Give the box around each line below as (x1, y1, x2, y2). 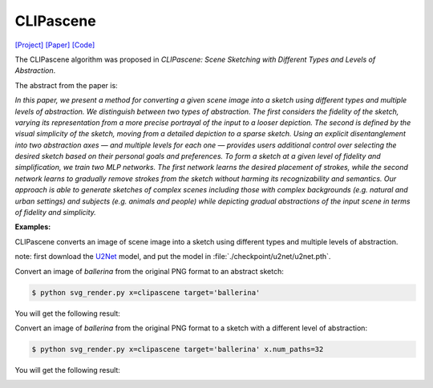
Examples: (14, 222, 51, 232)
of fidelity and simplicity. (14, 208, 96, 217)
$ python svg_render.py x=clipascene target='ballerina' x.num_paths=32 (31, 345, 324, 354)
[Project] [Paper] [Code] (14, 40, 95, 50)
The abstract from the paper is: (14, 80, 118, 90)
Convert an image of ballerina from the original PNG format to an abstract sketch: (14, 266, 285, 276)
